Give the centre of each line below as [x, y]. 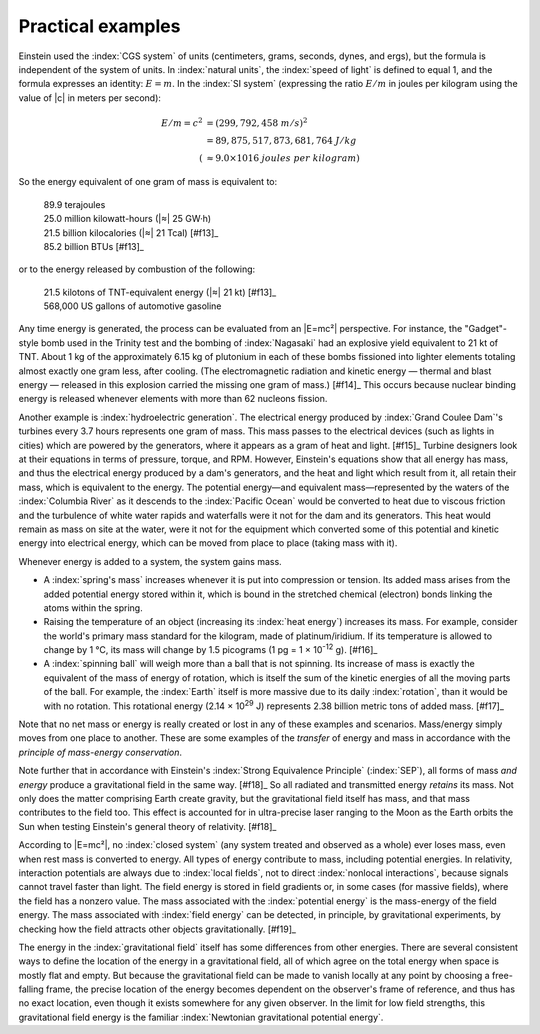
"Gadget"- [485, 329]
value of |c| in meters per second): [90, 97]
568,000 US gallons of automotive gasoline [132, 306]
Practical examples [99, 26]
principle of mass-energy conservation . [100, 752]
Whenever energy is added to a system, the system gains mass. [150, 561]
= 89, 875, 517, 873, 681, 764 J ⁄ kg [281, 140]
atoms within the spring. [93, 607]
